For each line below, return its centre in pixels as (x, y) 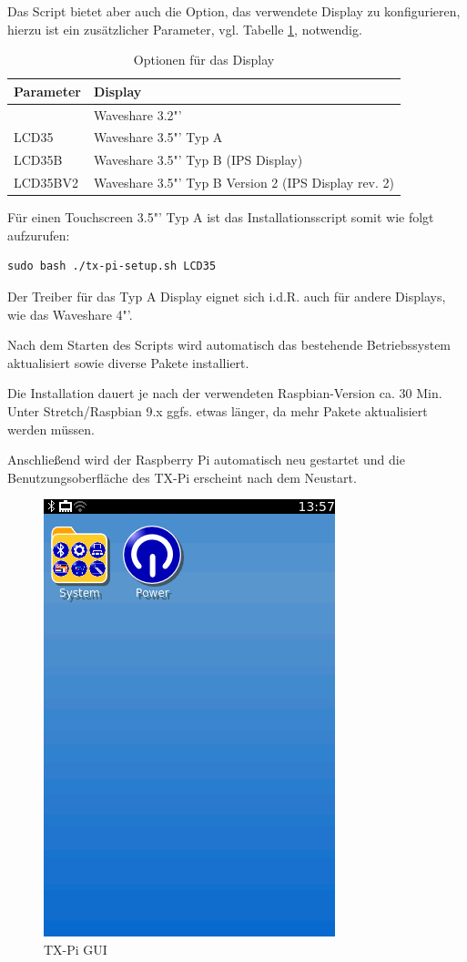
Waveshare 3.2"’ (137, 114)
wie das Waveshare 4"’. (70, 314)
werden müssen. (51, 429)
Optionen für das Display (204, 60)
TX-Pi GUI (76, 949)
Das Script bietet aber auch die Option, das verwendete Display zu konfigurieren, (234, 11)
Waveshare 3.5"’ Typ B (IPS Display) (198, 160)
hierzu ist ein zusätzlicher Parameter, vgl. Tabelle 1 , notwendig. (185, 29)
